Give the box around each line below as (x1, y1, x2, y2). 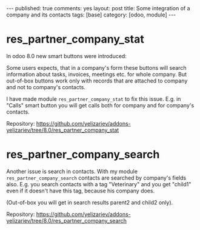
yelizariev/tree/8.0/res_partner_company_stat (6, 126, 119, 134)
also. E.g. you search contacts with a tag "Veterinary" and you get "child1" (6, 180, 192, 188)
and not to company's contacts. (6, 83, 86, 90)
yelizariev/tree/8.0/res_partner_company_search (6, 217, 127, 224)
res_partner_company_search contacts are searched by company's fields (6, 174, 187, 181)
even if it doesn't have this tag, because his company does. (6, 187, 155, 194)
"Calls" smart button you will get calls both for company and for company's (6, 101, 195, 109)
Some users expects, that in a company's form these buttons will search (6, 64, 187, 71)
